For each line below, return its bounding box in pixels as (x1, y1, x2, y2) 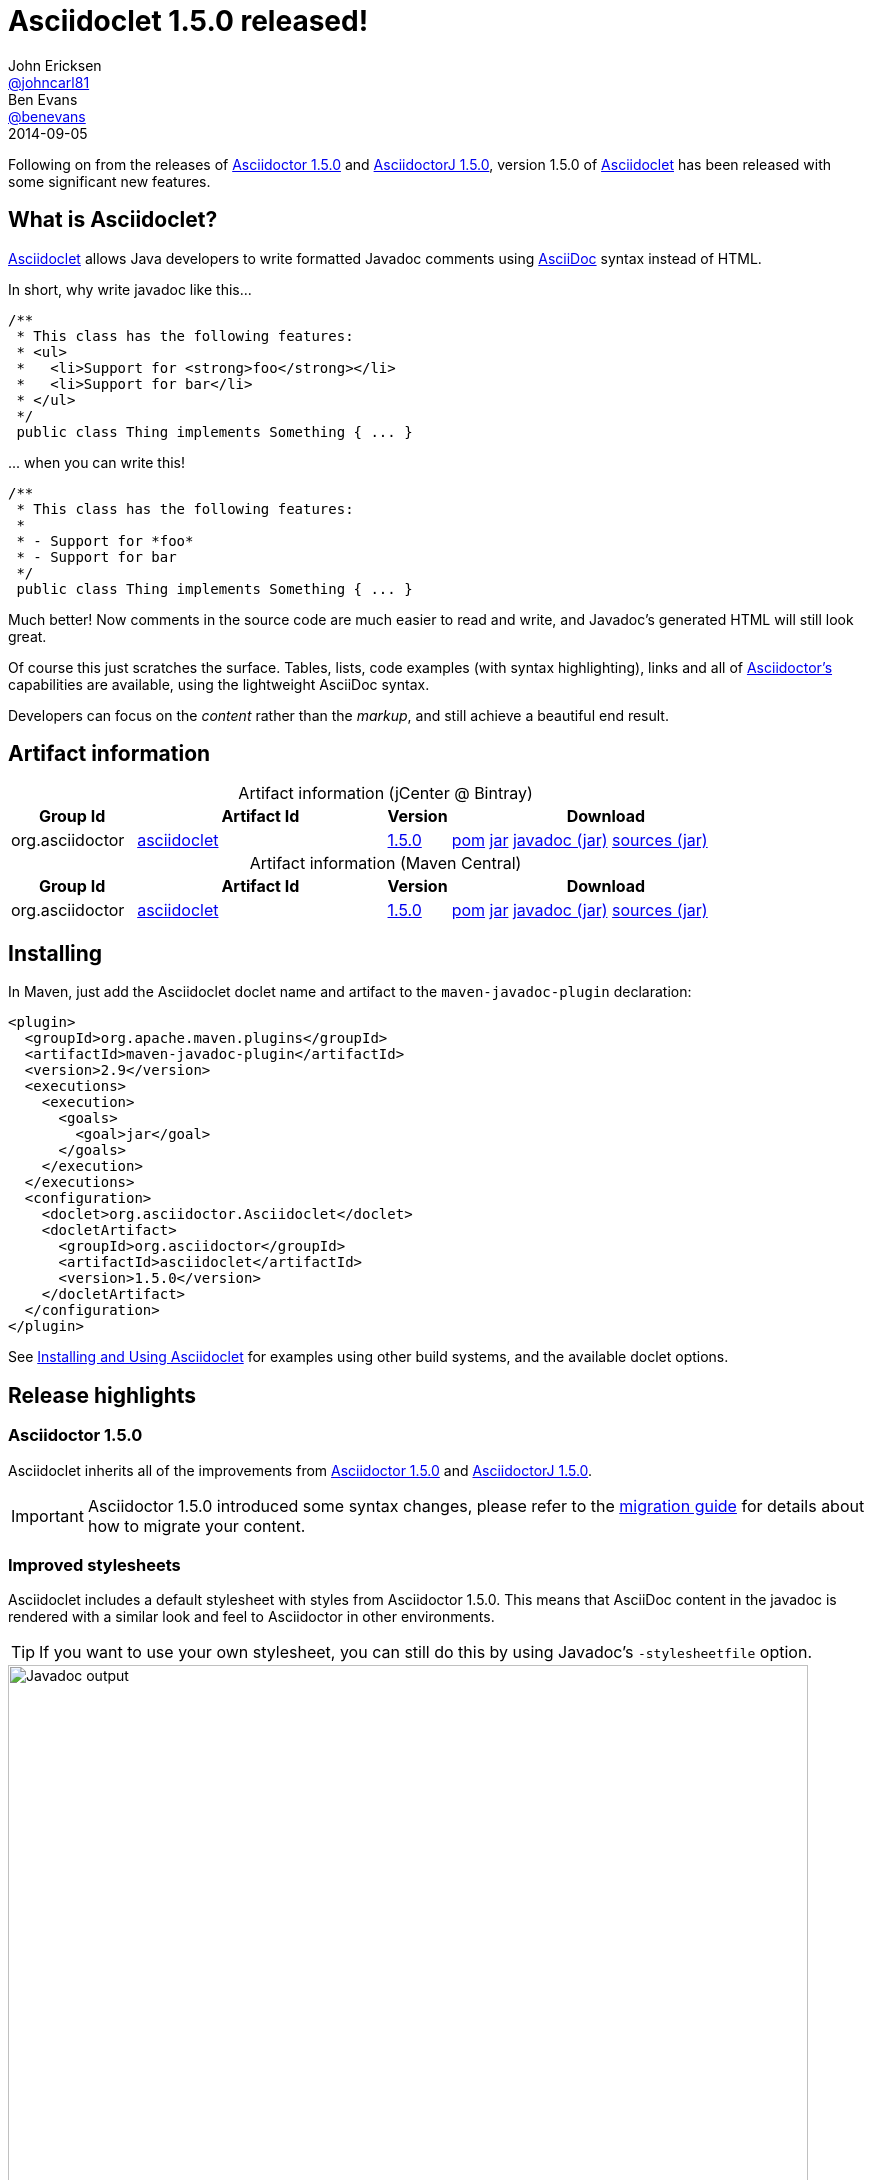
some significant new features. (8, 172, 211, 190)
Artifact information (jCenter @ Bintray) (238, 783, 533, 804)
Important (11, 1505, 84, 1526)
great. (8, 627, 47, 645)
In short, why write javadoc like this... (8, 280, 252, 298)
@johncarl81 (8, 73, 90, 91)
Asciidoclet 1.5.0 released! (8, 4, 369, 38)
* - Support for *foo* (16, 532, 194, 549)
